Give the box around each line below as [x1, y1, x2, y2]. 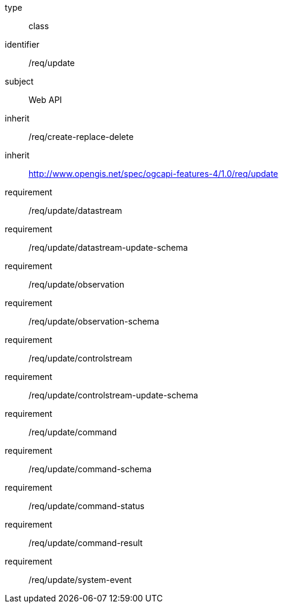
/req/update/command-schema [29, 464, 152, 474]
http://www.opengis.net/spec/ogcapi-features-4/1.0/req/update [29, 169, 278, 179]
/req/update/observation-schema [29, 316, 159, 326]
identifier [5, 39, 40, 49]
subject [5, 76, 34, 86]
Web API [29, 95, 62, 105]
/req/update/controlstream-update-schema [29, 390, 199, 400]
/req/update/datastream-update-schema [29, 242, 188, 252]
